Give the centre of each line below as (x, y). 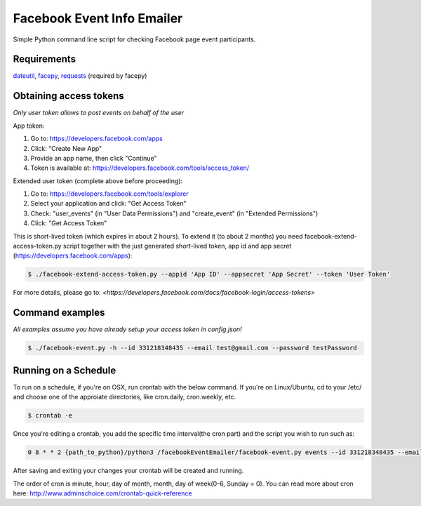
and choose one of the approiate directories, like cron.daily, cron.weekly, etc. (125, 397)
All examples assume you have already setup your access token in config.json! (127, 329)
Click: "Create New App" (66, 148)
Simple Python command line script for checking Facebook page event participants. (134, 39)
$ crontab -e (50, 415)
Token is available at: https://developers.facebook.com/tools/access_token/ (140, 168)
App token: (29, 126)
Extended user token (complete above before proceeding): (98, 181)
